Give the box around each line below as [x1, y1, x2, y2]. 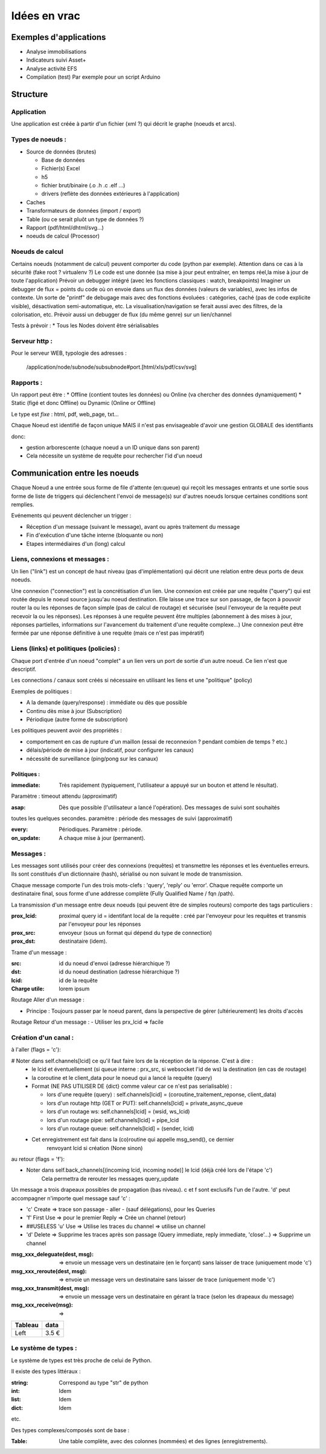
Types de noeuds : [11, 135, 66, 144]
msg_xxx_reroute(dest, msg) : [11, 1267, 87, 1275]
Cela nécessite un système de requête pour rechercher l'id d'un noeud [26, 452, 202, 459]
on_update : [11, 834, 40, 841]
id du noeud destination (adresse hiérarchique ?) [59, 968, 180, 975]
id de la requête [59, 977, 98, 984]
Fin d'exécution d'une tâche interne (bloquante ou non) [26, 532, 164, 539]
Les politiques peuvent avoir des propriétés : [11, 727, 122, 734]
